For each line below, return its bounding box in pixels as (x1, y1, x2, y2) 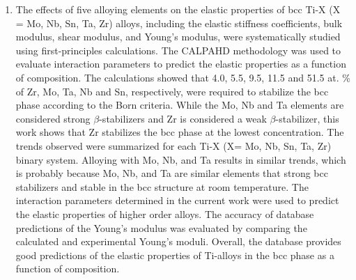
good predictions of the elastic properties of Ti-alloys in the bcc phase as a (15, 247, 334, 262)
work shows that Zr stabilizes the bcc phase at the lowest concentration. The (15, 125, 344, 139)
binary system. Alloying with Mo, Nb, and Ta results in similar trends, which (15, 152, 346, 166)
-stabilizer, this (275, 111, 339, 125)
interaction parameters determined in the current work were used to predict (15, 193, 339, 208)
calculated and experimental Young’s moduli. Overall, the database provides (15, 234, 341, 249)
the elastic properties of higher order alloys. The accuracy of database (15, 206, 314, 221)
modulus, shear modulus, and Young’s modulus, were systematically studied (15, 29, 341, 44)
